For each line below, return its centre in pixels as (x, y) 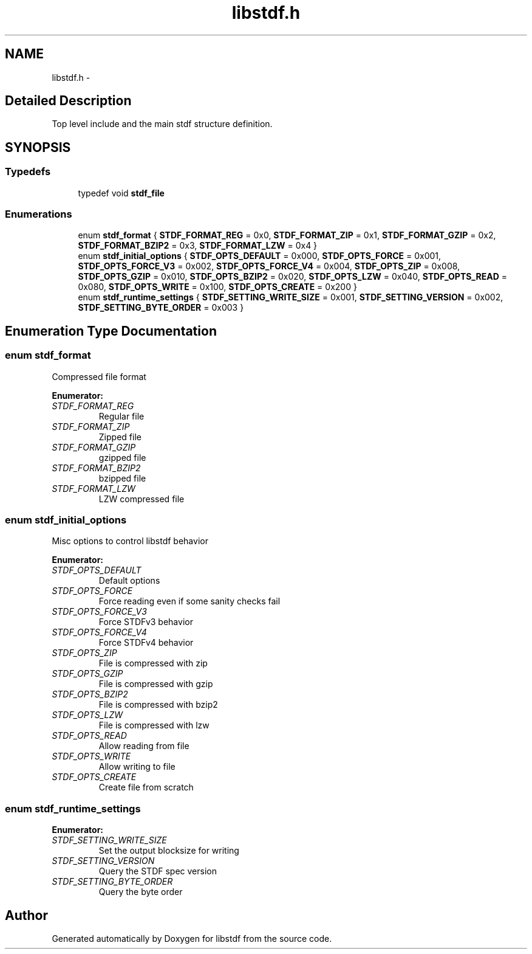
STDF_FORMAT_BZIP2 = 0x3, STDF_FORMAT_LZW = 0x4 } (198, 246)
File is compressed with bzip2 (158, 705)
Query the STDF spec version (158, 871)
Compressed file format (99, 376)
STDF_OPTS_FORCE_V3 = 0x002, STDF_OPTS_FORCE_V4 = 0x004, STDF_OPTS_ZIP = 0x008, (269, 266)
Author (26, 915)
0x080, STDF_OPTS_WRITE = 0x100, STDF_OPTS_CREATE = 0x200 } (217, 287)
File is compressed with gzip (156, 684)
